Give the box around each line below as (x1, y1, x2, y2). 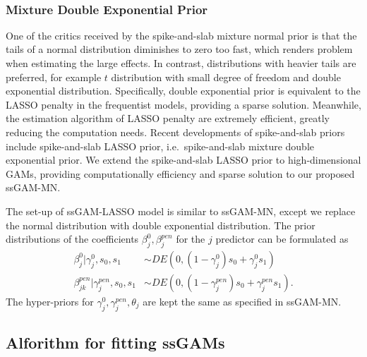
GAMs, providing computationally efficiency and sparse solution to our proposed (6, 166, 355, 181)
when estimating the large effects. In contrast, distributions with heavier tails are (6, 56, 356, 70)
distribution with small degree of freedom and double (111, 69, 341, 84)
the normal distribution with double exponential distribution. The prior (6, 217, 315, 232)
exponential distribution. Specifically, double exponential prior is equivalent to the (6, 83, 361, 98)
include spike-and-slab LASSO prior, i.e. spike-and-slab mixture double (6, 138, 315, 153)
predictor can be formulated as (215, 231, 349, 246)
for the (176, 231, 205, 246)
